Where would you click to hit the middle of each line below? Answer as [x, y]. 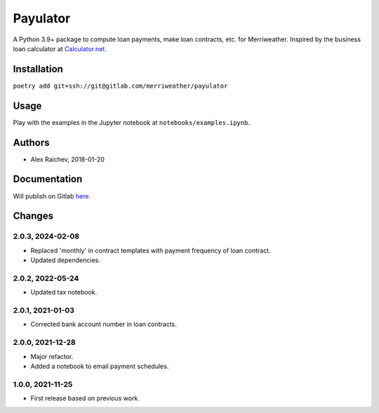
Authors [31, 143]
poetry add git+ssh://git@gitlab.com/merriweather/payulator [120, 86]
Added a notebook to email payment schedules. [100, 366]
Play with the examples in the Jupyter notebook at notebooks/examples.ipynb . [132, 122]
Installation [38, 69]
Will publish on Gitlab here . [52, 196]
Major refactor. [52, 356]
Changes [33, 216]
